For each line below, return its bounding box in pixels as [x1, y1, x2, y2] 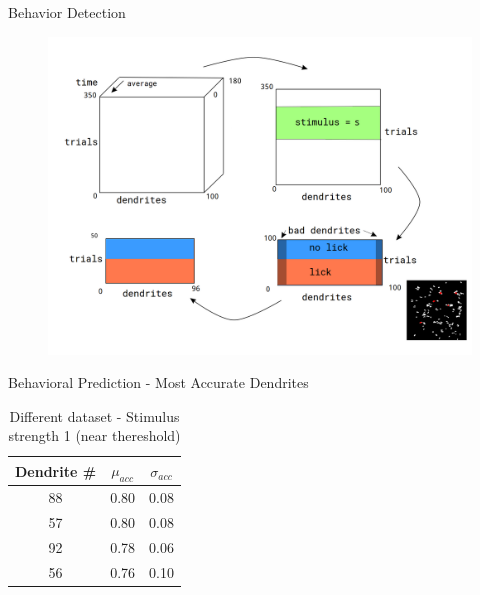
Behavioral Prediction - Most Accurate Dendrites [8, 372, 309, 393]
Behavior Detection [8, 2, 126, 22]
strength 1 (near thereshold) [8, 425, 181, 446]
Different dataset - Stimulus [9, 405, 180, 426]
